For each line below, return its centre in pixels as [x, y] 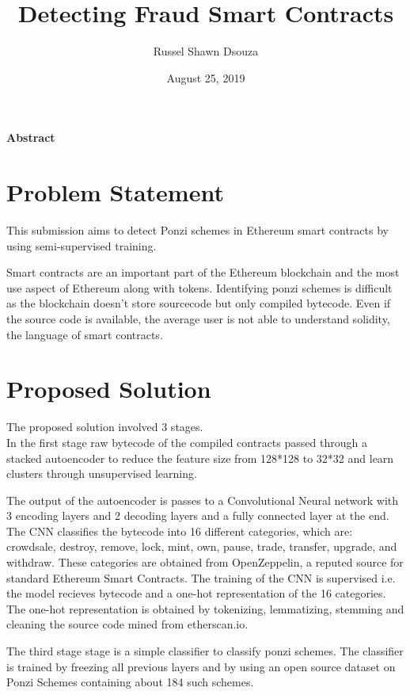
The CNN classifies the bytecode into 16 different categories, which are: [180, 531]
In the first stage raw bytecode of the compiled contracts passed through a [187, 442]
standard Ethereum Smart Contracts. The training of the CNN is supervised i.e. [201, 577]
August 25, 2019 [206, 77]
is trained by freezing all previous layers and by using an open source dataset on [201, 666]
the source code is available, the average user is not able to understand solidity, [198, 319]
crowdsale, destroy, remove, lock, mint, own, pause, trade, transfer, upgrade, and [202, 546]
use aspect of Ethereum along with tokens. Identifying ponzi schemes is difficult [199, 287]
